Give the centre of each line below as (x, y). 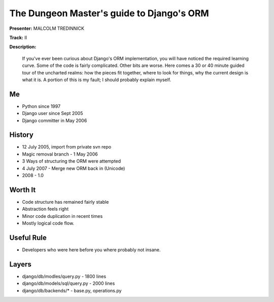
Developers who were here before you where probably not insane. (91, 250)
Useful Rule (28, 237)
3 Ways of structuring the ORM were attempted (72, 161)
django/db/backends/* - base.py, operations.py (72, 290)
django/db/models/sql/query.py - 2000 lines (68, 283)
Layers (20, 264)
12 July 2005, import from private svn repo (67, 147)
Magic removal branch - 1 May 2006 (60, 154)
